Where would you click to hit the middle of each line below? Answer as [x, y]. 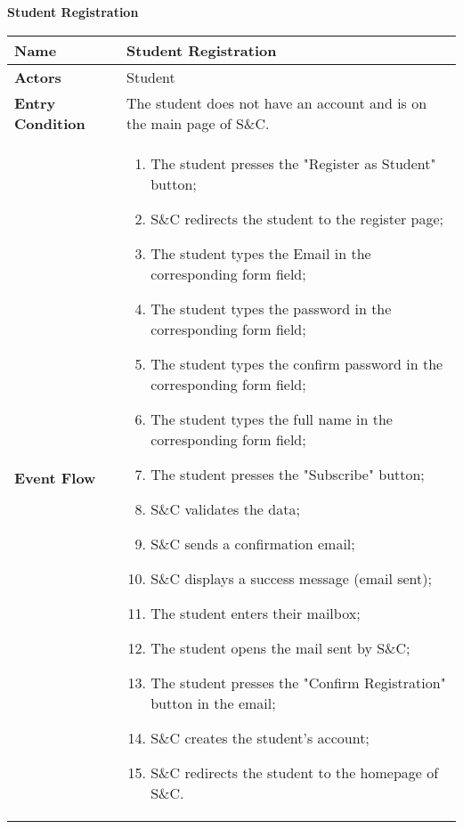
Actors [38, 77]
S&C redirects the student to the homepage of [295, 772]
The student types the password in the [271, 308]
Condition [50, 123]
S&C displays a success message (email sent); [291, 578]
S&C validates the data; [225, 508]
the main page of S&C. [198, 123]
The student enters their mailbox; [256, 613]
